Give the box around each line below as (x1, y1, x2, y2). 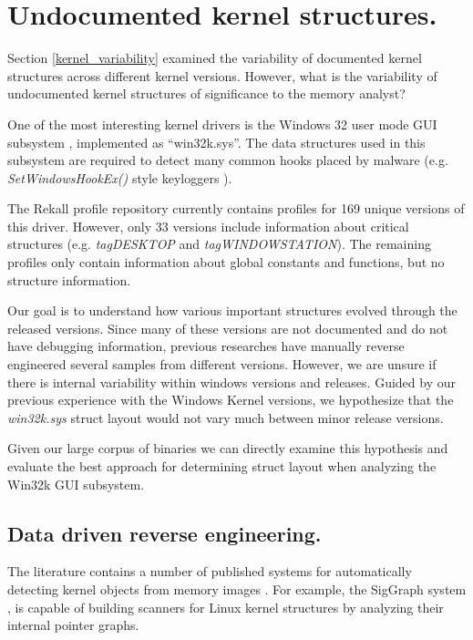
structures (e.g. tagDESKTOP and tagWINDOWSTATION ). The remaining (7, 234, 431, 253)
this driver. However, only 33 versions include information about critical (7, 216, 409, 235)
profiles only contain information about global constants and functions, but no (7, 253, 445, 272)
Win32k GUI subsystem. (7, 474, 145, 493)
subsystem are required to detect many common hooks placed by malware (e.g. (7, 150, 448, 170)
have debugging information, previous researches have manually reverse (7, 336, 405, 356)
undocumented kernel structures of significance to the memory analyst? (7, 84, 406, 103)
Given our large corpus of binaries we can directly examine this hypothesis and (7, 439, 448, 458)
